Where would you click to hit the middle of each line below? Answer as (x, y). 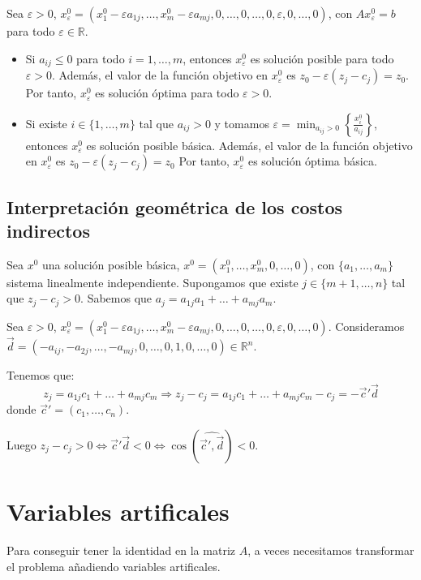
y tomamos (242, 123)
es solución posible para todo (322, 58)
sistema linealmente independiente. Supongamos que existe (153, 282)
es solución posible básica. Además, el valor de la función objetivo (249, 145)
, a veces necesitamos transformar (331, 550)
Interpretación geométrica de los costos (175, 206)
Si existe (46, 123)
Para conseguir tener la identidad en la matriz (121, 550)
